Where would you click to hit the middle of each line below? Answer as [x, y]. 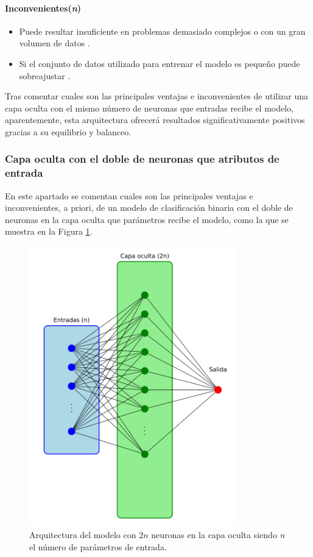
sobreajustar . [45, 75]
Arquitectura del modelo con [83, 535]
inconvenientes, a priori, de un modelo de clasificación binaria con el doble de [149, 208]
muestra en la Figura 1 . [49, 231]
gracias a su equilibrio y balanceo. [68, 131]
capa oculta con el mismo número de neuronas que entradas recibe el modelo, [149, 108]
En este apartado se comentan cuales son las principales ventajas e [129, 195]
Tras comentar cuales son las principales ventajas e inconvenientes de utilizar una [157, 96]
